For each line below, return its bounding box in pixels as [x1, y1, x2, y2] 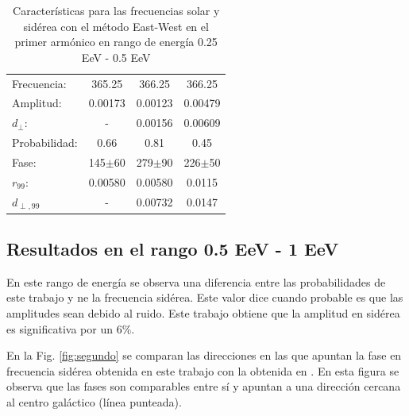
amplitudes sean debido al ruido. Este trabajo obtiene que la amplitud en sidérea [6, 305, 400, 322]
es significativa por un [6, 320, 113, 337]
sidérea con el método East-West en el [23, 17, 209, 34]
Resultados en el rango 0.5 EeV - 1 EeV [6, 237, 339, 261]
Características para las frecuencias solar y [13, 2, 220, 18]
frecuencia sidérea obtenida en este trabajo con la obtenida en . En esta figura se [6, 362, 399, 379]
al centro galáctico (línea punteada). [6, 394, 182, 410]
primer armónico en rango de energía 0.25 [14, 33, 218, 50]
